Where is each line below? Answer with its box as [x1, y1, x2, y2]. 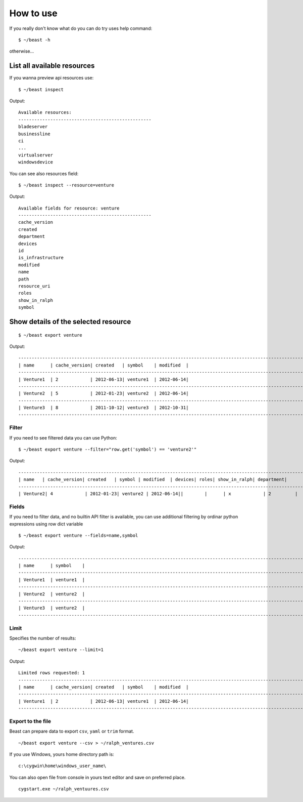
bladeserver [18, 124, 48, 130]
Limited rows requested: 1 [18, 670, 85, 676]
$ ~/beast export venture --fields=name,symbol [18, 532, 138, 538]
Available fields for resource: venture [18, 205, 120, 211]
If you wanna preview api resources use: [9, 75, 94, 81]
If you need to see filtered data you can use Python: [9, 434, 117, 440]
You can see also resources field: [9, 170, 79, 177]
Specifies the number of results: [9, 635, 76, 641]
